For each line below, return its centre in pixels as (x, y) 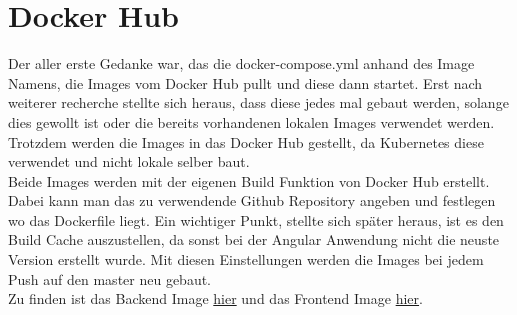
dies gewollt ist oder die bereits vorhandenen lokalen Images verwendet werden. (251, 121)
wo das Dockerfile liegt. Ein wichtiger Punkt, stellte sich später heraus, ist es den (256, 219)
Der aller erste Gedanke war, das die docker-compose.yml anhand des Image (241, 63)
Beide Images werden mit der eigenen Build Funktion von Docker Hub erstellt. (249, 180)
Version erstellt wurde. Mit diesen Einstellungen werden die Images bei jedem (246, 259)
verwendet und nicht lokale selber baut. (129, 161)
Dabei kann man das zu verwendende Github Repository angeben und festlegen (252, 200)
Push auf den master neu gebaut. (110, 278)
